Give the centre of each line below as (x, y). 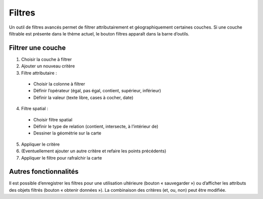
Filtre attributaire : (39, 73)
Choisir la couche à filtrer (47, 59)
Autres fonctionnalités (44, 172)
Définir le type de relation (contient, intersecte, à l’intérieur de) (96, 126)
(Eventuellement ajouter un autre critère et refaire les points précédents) (94, 151)
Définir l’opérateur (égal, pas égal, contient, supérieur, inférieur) (97, 91)
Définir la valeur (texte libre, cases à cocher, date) (83, 98)
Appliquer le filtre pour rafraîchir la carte (62, 158)
